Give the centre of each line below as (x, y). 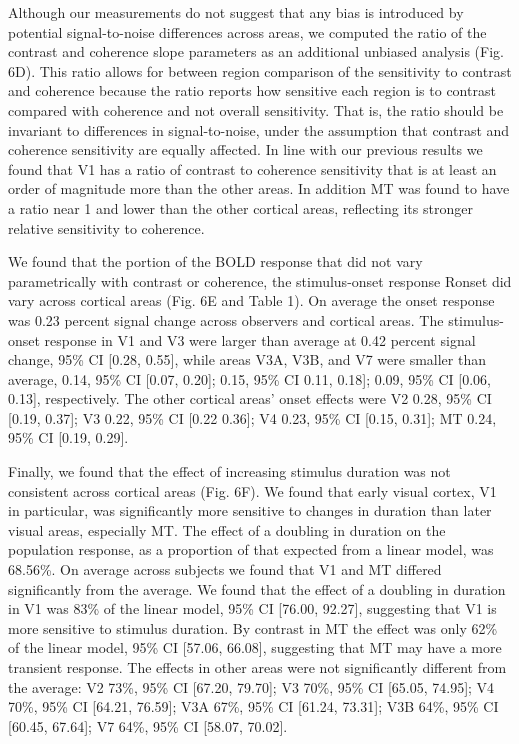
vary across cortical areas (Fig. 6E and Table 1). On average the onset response (251, 300)
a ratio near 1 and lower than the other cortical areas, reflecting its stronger (240, 207)
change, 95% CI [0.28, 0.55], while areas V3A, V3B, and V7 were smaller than (247, 359)
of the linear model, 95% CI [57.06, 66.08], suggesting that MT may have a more (255, 647)
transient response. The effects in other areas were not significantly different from (257, 667)
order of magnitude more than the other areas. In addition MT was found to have (259, 188)
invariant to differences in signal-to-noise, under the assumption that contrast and (259, 129)
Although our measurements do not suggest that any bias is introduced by (236, 12)
